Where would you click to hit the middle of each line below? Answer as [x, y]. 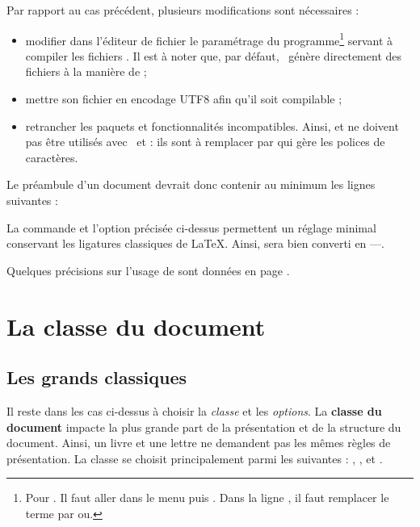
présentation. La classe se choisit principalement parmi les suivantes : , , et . [195, 458]
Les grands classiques [97, 377]
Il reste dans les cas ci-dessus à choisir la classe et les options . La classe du [194, 410]
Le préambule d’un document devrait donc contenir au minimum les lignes [191, 184]
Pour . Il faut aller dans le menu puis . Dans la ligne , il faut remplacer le [207, 498]
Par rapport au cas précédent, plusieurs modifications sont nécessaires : [183, 10]
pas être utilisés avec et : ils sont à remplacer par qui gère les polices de [205, 142]
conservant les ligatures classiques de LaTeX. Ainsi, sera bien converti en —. [195, 243]
